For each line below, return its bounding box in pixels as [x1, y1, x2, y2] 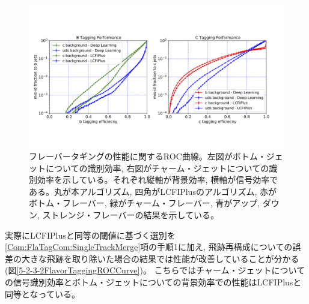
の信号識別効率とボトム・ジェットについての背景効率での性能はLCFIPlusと [5, 276, 302, 288]
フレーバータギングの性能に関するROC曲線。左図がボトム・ [29, 150, 266, 162]
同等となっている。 [5, 287, 80, 300]
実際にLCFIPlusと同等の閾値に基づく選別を [5, 228, 176, 241]
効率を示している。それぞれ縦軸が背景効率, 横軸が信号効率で [37, 173, 278, 186]
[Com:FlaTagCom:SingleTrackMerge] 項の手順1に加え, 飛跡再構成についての [5, 240, 293, 253]
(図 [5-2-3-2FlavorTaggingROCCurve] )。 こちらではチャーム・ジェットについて [5, 264, 305, 276]
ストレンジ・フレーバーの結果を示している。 [42, 209, 219, 221]
